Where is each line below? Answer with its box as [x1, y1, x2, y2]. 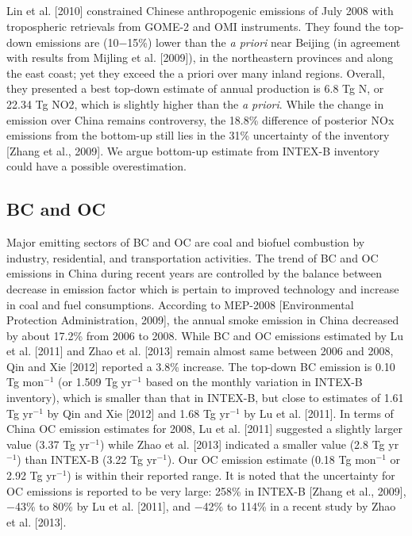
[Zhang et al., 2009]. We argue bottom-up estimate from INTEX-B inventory [6, 142, 379, 159]
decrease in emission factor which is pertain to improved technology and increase [6, 280, 399, 297]
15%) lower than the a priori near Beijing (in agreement [127, 33, 401, 50]
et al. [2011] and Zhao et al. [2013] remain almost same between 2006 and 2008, [6, 343, 394, 359]
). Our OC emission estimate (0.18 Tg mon [167, 451, 376, 468]
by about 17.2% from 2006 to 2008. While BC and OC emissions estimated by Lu [6, 327, 404, 343]
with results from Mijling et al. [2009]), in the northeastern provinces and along [6, 49, 394, 66]
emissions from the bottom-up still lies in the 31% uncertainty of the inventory [6, 127, 390, 144]
